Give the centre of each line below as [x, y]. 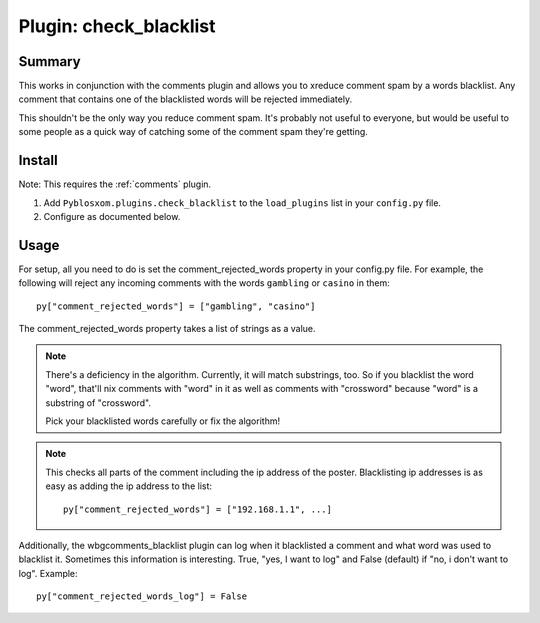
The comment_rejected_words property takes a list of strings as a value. [167, 328]
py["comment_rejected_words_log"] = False [142, 596]
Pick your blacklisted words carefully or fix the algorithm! [162, 421]
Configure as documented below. [112, 216]
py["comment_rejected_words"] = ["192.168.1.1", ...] [197, 509]
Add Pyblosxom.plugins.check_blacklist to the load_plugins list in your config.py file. [242, 202]
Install [38, 160]
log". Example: [48, 573]
